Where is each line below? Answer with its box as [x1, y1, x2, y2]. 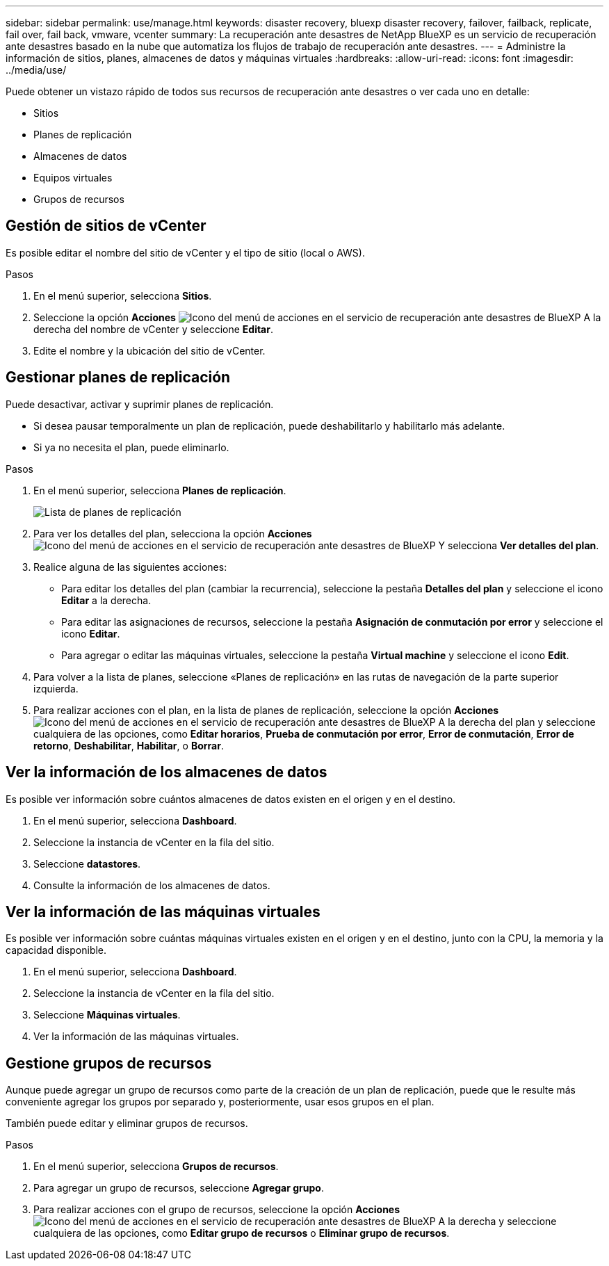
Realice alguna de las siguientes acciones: [33, 560, 227, 573]
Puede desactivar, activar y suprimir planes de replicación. [6, 398, 274, 410]
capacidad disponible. [6, 944, 107, 957]
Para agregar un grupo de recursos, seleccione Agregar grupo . [33, 1182, 324, 1194]
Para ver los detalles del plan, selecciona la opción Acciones [33, 527, 312, 539]
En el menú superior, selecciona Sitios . [33, 289, 212, 302]
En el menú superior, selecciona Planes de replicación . [33, 484, 286, 496]
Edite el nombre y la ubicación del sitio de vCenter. [33, 344, 266, 357]
